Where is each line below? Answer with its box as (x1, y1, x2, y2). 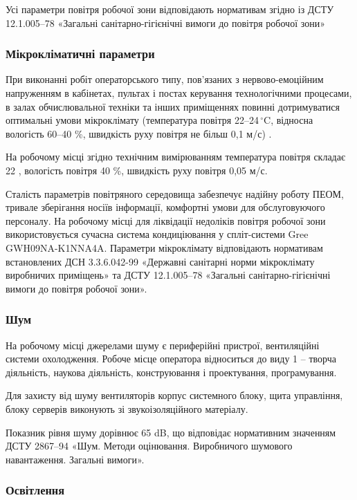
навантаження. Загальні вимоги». (6, 452, 145, 466)
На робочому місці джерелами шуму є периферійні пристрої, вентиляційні (6, 337, 320, 352)
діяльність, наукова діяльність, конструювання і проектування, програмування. (6, 364, 337, 379)
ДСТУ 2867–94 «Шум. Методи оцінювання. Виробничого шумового (6, 438, 293, 453)
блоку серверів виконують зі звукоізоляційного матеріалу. (6, 401, 248, 416)
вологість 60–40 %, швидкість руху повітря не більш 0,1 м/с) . (6, 126, 272, 140)
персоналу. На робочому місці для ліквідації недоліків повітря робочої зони (6, 213, 326, 228)
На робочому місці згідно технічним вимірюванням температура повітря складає (6, 149, 345, 164)
